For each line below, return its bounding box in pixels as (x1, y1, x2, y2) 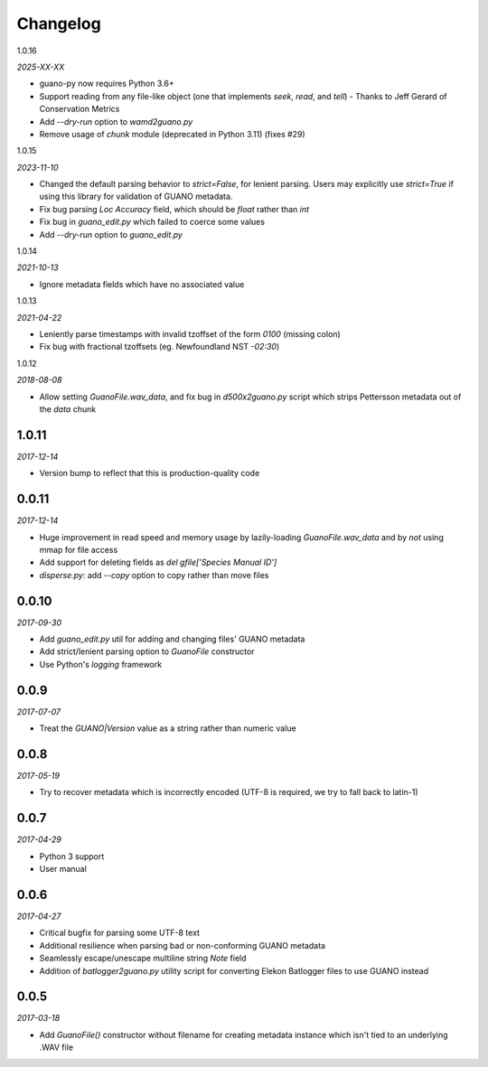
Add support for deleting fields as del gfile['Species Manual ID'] (39, 557, 277, 568)
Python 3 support (39, 850, 105, 862)
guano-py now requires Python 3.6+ (39, 78, 175, 89)
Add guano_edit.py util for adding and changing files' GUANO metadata (39, 633, 305, 644)
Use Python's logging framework (39, 659, 163, 669)
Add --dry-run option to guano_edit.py (39, 229, 183, 239)
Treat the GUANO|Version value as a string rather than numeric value (39, 723, 297, 734)
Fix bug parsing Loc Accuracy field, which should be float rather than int (39, 203, 310, 214)
